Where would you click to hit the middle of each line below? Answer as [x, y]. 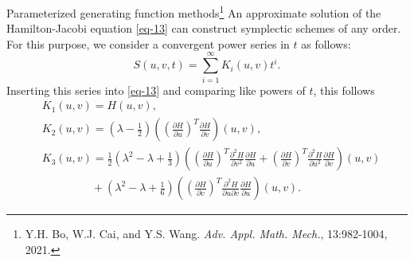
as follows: [326, 43]
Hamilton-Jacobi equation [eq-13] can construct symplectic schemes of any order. [204, 28]
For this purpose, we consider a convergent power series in [148, 43]
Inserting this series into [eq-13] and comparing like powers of [156, 90]
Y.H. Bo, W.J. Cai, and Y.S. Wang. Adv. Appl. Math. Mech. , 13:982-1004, [206, 234]
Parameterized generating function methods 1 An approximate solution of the [194, 12]
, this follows [344, 90]
